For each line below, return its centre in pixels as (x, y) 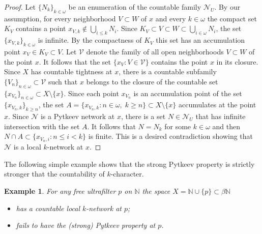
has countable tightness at (71, 71)
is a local (27, 147)
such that (63, 81)
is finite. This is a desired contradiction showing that (171, 136)
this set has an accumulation (200, 40)
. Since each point (91, 93)
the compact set (232, 18)
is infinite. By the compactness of (90, 40)
